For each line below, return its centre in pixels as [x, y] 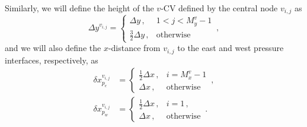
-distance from [134, 48]
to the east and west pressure [231, 48]
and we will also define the [53, 48]
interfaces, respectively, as [52, 60]
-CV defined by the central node [219, 8]
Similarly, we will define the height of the [79, 8]
